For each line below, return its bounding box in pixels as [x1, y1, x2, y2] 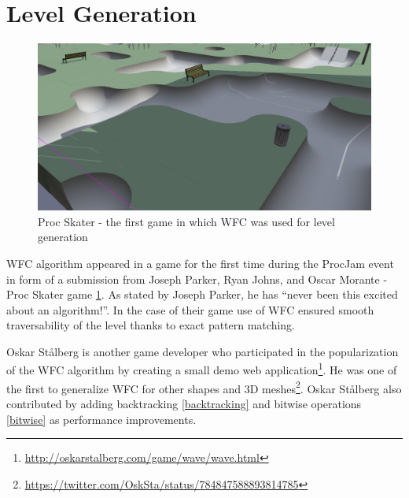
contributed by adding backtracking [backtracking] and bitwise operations [6, 395, 362, 411]
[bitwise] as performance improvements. [6, 411, 197, 427]
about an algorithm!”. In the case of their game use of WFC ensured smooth [6, 301, 374, 318]
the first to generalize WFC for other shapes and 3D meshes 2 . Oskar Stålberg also [6, 377, 402, 396]
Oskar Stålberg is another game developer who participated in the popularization [6, 343, 399, 359]
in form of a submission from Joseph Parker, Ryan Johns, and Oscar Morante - [6, 270, 388, 287]
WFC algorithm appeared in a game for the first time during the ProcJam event [6, 255, 394, 271]
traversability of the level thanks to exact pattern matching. [6, 317, 295, 333]
